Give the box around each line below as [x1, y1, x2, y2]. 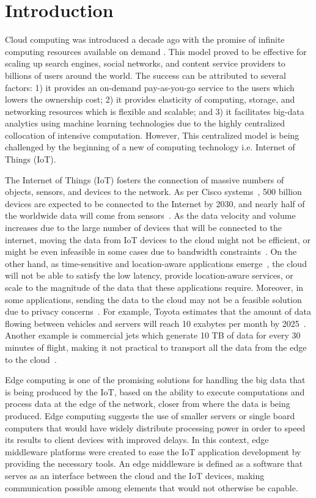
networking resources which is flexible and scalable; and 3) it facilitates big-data [5, 104, 304, 117]
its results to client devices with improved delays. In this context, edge [5, 433, 269, 446]
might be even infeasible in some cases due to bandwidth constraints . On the [5, 245, 297, 258]
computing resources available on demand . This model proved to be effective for [5, 45, 307, 57]
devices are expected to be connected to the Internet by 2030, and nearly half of [5, 197, 305, 210]
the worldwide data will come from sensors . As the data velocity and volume [5, 209, 296, 222]
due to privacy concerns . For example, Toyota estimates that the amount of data [5, 305, 312, 318]
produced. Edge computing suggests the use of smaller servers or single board [5, 409, 295, 422]
